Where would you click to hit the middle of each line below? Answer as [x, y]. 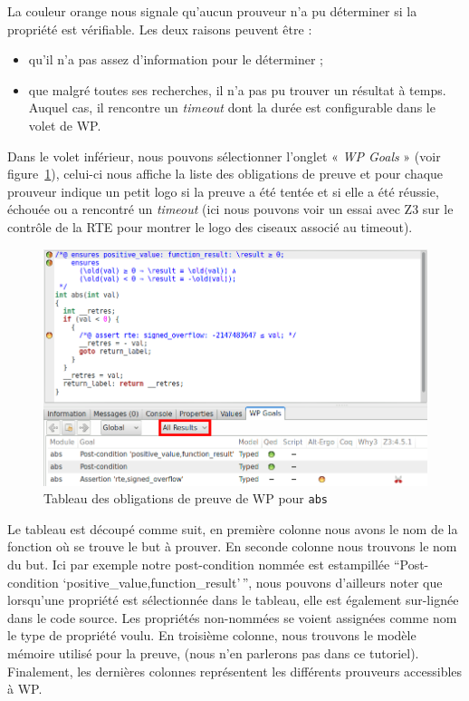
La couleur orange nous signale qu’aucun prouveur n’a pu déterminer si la [212, 11]
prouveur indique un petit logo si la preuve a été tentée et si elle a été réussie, [223, 191]
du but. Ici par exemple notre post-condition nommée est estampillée [199, 565]
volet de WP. [65, 125]
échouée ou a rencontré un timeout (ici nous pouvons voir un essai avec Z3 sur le [230, 209]
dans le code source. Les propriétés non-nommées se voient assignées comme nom [232, 617]
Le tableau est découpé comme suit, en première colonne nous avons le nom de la [233, 528]
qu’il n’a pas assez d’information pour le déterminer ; [176, 59]
